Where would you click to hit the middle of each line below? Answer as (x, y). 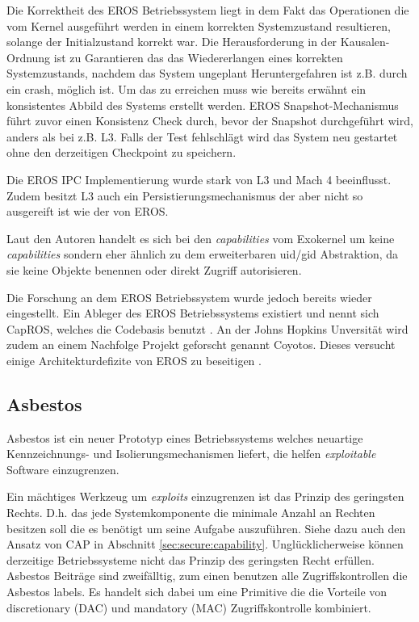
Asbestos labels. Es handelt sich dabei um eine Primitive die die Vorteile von (197, 592)
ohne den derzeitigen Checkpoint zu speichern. (122, 152)
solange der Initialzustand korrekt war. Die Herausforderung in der (172, 42)
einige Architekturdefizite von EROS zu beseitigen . (134, 360)
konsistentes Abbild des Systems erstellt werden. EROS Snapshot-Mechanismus (203, 105)
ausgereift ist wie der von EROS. (88, 211)
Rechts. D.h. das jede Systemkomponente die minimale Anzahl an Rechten (191, 513)
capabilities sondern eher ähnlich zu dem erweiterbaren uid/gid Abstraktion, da (203, 254)
